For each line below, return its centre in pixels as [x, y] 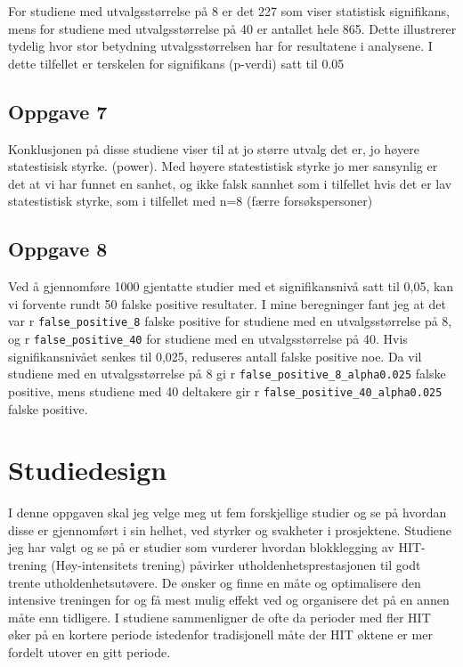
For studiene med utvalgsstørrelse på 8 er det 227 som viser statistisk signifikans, [229, 11]
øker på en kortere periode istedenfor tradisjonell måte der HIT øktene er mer [220, 634]
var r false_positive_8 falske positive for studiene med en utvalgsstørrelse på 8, [230, 321]
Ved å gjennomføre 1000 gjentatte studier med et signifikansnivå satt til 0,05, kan [231, 286]
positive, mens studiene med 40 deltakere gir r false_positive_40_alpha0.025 [225, 390]
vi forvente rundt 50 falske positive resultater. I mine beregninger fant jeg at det [227, 303]
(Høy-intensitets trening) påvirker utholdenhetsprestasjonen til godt [236, 565]
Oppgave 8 [58, 249]
